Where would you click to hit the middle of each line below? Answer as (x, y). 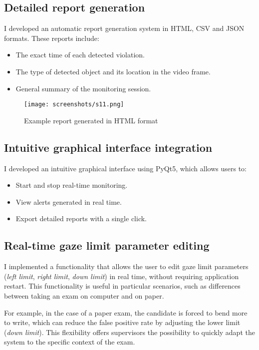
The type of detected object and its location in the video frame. (113, 71)
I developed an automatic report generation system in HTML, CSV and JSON (124, 28)
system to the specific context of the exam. (70, 342)
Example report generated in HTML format (91, 120)
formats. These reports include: (52, 38)
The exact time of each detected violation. (80, 55)
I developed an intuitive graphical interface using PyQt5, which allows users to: (125, 168)
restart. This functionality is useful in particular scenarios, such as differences (122, 286)
